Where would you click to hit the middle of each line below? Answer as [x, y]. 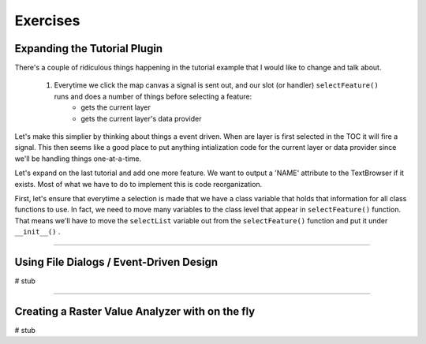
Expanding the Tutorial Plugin [89, 49]
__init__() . [37, 232]
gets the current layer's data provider [141, 118]
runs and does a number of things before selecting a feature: [153, 96]
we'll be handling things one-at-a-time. [78, 159]
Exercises [47, 21]
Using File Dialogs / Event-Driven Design [116, 262]
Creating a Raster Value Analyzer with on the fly [135, 311]
